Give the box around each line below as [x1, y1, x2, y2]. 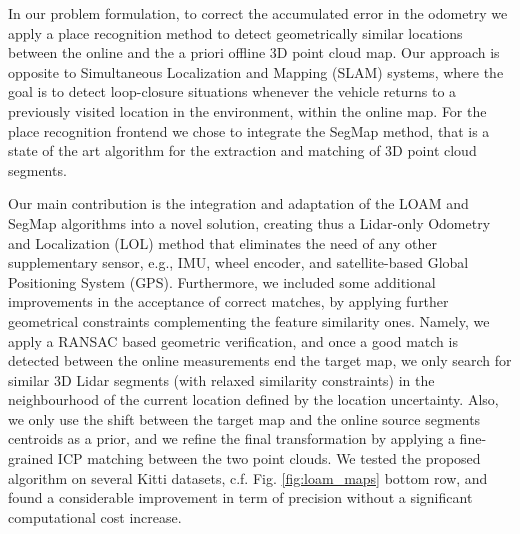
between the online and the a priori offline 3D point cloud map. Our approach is [8, 42, 500, 63]
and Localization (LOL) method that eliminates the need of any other [8, 232, 437, 253]
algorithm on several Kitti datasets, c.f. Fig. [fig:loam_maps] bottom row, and [8, 467, 488, 488]
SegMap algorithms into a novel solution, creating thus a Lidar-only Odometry [8, 212, 491, 233]
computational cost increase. [8, 506, 182, 527]
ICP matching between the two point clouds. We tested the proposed [57, 448, 481, 469]
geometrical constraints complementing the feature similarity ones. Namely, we [8, 310, 490, 331]
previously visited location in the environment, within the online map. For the [8, 100, 487, 121]
